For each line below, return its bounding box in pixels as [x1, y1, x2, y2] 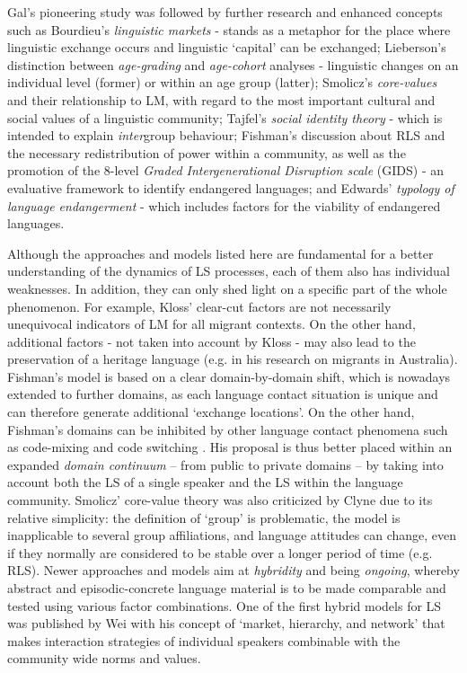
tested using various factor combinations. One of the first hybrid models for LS [7, 596, 442, 615]
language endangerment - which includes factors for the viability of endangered [7, 196, 441, 215]
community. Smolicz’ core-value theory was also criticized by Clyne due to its [7, 491, 433, 509]
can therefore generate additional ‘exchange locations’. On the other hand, [7, 403, 415, 421]
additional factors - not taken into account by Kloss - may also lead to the [7, 332, 416, 350]
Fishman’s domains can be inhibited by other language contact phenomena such [7, 420, 448, 438]
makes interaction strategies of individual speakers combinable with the [7, 631, 401, 650]
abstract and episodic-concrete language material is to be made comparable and [7, 579, 446, 597]
